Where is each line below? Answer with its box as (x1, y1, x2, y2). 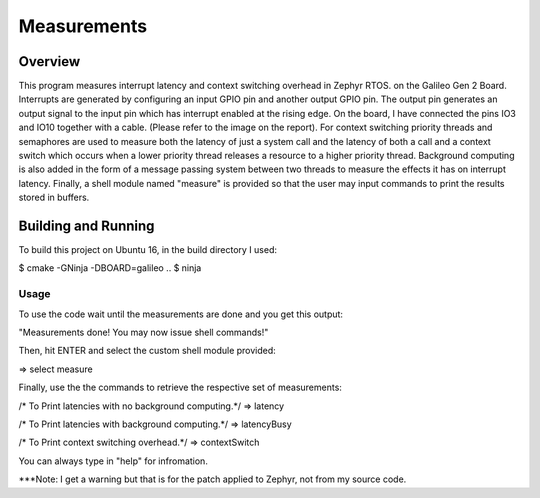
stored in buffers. (18, 191, 90, 204)
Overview (18, 53, 81, 70)
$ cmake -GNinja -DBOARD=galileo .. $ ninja (18, 262, 202, 274)
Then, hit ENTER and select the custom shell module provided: (18, 345, 277, 357)
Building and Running (18, 218, 155, 234)
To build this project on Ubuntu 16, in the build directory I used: (18, 244, 278, 256)
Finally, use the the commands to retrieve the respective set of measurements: (18, 381, 342, 394)
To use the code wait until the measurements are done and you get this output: (18, 308, 344, 320)
